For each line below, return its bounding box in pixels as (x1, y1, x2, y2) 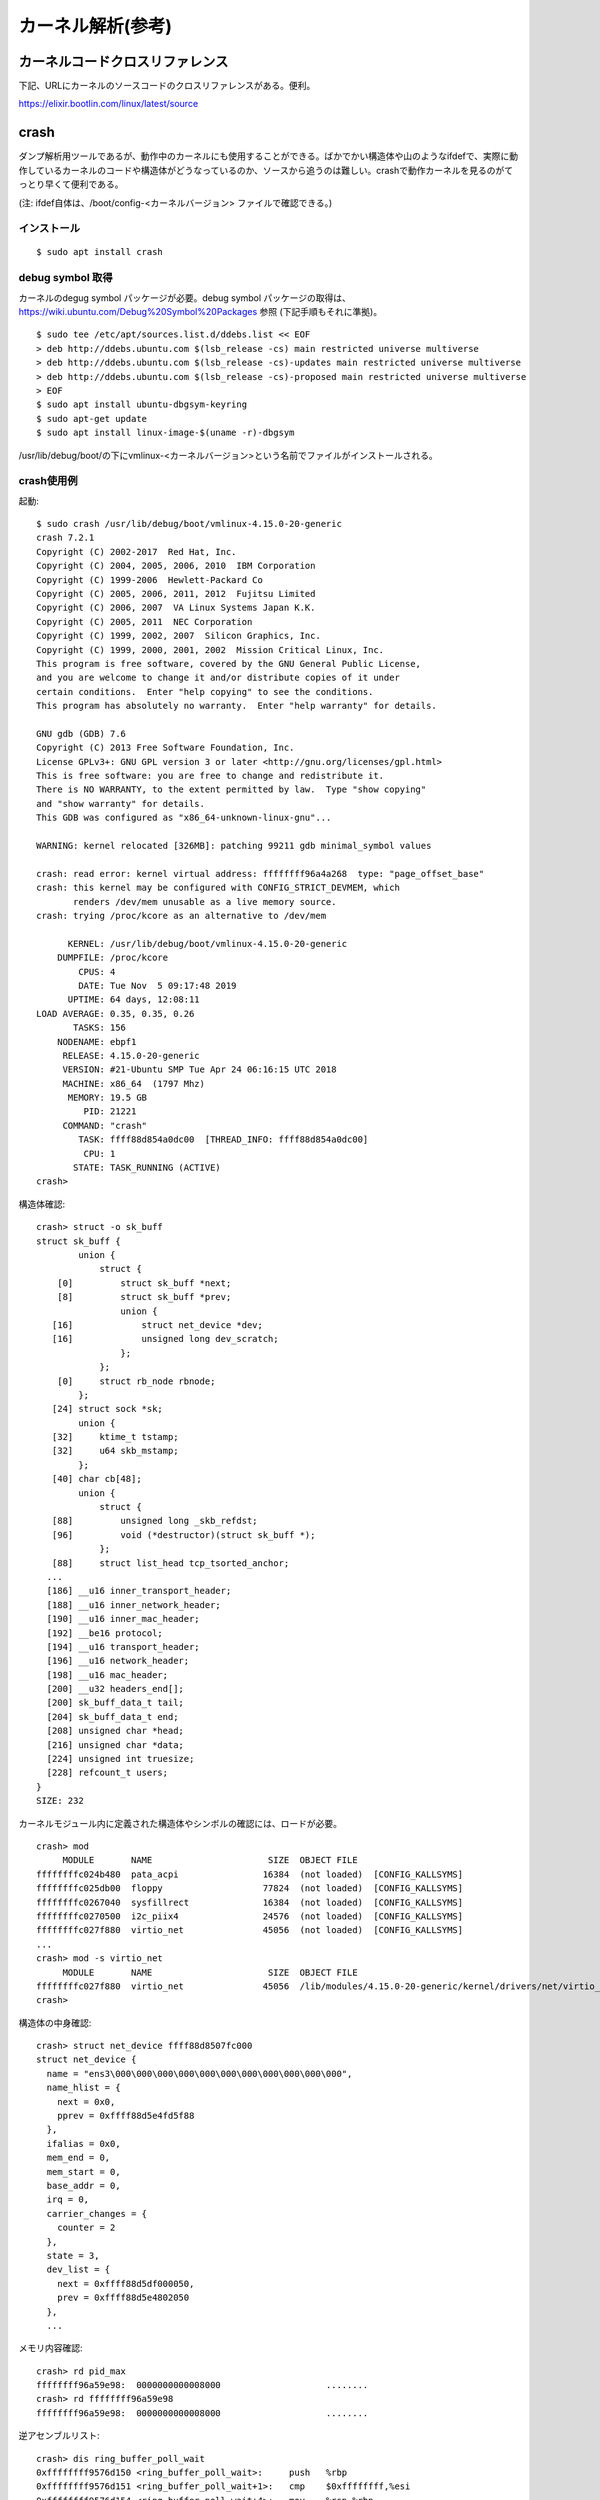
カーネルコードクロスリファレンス (18, 53, 229, 70)
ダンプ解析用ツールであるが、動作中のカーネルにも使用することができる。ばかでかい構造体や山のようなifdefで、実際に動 (18, 150, 519, 162)
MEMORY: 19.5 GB (67, 1092, 148, 1104)
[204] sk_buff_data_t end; (46, 1711, 179, 1722)
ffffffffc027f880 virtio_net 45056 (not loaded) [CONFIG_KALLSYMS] (36, 1925, 464, 1936)
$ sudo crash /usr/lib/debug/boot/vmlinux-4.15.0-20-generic (36, 518, 342, 530)
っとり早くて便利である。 (18, 178, 124, 190)
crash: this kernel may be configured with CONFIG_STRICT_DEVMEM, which (36, 882, 400, 894)
